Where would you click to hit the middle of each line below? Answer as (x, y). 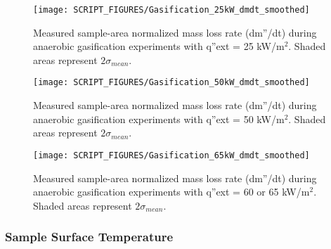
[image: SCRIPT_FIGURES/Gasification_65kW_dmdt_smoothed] (171, 155)
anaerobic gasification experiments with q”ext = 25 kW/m (159, 46)
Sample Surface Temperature (89, 237)
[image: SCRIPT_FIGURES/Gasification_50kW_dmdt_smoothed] (171, 83)
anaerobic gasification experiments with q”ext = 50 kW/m (159, 119)
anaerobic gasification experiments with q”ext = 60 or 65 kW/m (171, 192)
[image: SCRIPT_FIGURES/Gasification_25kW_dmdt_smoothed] (171, 10)
